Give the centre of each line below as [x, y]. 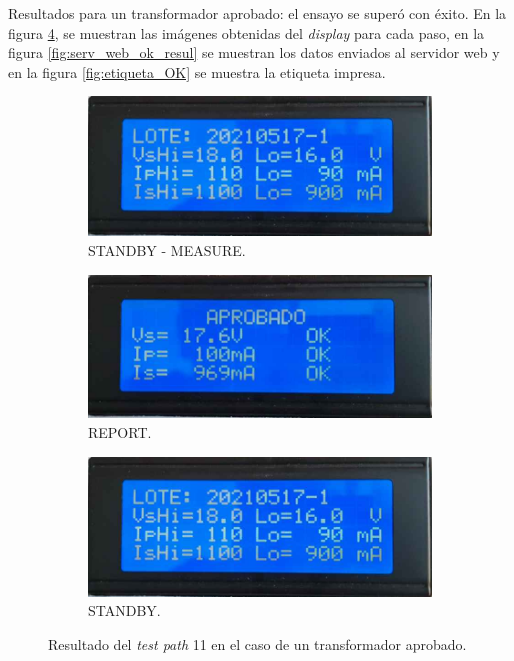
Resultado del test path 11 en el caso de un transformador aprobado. [257, 643]
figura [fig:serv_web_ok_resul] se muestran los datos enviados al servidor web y [254, 52]
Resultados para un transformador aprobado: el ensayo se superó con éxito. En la [257, 13]
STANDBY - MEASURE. [167, 250]
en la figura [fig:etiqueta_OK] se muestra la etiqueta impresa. [197, 71]
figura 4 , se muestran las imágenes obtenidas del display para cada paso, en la [246, 32]
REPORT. [120, 432]
